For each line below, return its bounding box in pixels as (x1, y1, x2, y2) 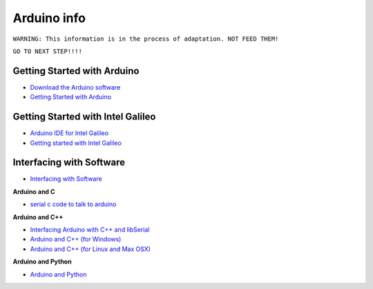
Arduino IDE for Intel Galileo (30, 129, 109, 137)
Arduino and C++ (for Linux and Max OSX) (30, 245, 151, 253)
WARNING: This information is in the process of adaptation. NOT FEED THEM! (12, 34, 279, 43)
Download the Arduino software (30, 83, 121, 91)
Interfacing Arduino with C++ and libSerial (30, 226, 150, 234)
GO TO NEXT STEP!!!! (12, 47, 83, 55)
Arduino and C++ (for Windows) (30, 235, 122, 243)
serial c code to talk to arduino (30, 200, 117, 208)
